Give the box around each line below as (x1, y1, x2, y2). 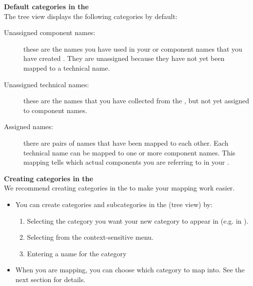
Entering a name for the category (27, 248, 127, 258)
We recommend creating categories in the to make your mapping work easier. (4, 183, 235, 193)
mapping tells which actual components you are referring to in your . (23, 157, 229, 167)
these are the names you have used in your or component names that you (23, 43, 242, 54)
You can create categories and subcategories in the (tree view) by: (15, 199, 213, 209)
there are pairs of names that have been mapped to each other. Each (23, 137, 229, 148)
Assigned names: (4, 121, 53, 132)
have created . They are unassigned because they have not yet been (23, 53, 225, 63)
